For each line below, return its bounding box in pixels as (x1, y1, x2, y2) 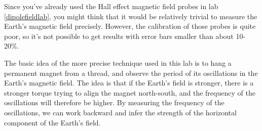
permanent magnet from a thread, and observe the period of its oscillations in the (4, 67, 258, 78)
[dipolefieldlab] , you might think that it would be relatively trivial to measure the (4, 11, 257, 21)
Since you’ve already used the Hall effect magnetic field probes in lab (4, 1, 218, 11)
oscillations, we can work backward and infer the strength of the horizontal (4, 107, 237, 117)
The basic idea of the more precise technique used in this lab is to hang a (4, 57, 232, 68)
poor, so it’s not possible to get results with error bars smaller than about (4, 30, 234, 41)
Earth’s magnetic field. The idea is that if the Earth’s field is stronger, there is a (4, 77, 254, 88)
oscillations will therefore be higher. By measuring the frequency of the (4, 97, 224, 108)
